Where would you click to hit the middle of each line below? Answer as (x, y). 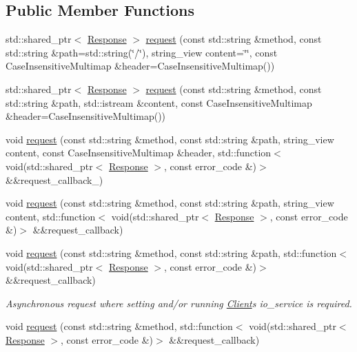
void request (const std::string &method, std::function (119, 326)
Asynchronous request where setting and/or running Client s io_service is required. (179, 303)
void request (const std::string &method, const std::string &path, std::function (171, 252)
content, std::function (51, 216)
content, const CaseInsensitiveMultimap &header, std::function (139, 153)
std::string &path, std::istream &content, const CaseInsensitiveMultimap (159, 102)
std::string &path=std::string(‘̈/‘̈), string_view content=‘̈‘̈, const (142, 52)
